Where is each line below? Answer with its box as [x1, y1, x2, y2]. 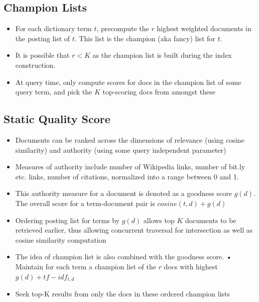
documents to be [185, 215, 236, 225]
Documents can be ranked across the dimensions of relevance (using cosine [15, 134, 244, 145]
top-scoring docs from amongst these [102, 86, 215, 97]
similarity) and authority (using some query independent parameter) [15, 144, 226, 155]
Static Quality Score [4, 111, 110, 127]
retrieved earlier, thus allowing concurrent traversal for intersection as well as [15, 225, 253, 235]
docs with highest [164, 261, 218, 271]
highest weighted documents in [157, 23, 251, 34]
